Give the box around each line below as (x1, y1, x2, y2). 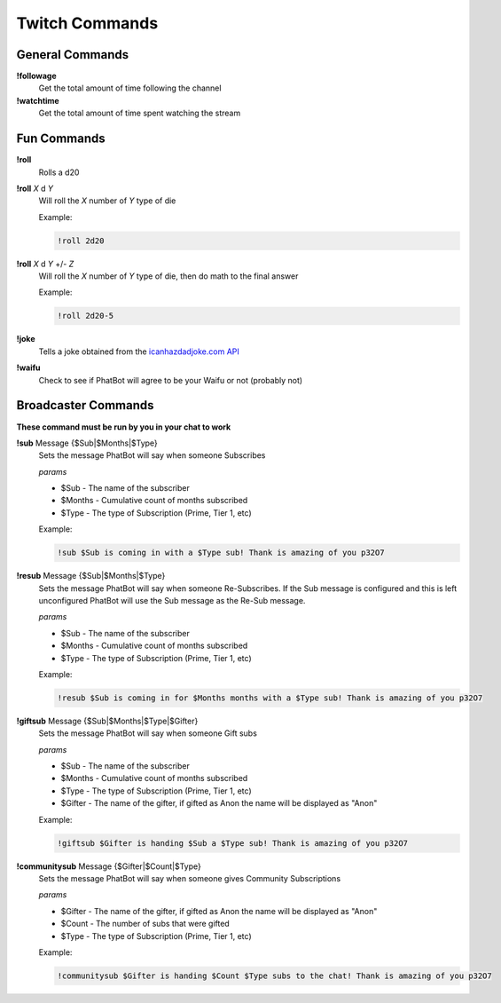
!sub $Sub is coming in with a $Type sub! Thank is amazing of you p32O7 (57, 548, 385, 558)
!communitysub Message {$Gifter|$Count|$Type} (16, 861, 201, 872)
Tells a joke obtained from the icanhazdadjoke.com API (38, 346, 239, 357)
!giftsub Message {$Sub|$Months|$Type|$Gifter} (16, 715, 199, 726)
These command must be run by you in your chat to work (16, 422, 231, 432)
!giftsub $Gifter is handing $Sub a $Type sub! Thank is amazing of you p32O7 (57, 838, 408, 848)
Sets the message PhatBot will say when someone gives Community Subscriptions (38, 873, 341, 883)
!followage (16, 71, 57, 82)
